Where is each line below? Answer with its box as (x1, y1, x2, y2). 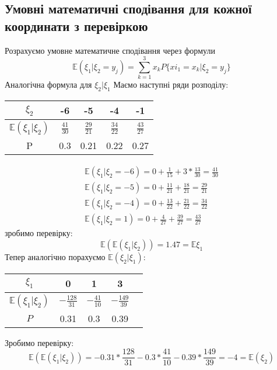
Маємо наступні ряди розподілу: (113, 78, 229, 91)
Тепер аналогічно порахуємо (5, 250, 106, 262)
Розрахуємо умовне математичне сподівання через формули (5, 44, 215, 56)
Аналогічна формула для (5, 78, 92, 91)
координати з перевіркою (5, 16, 148, 34)
